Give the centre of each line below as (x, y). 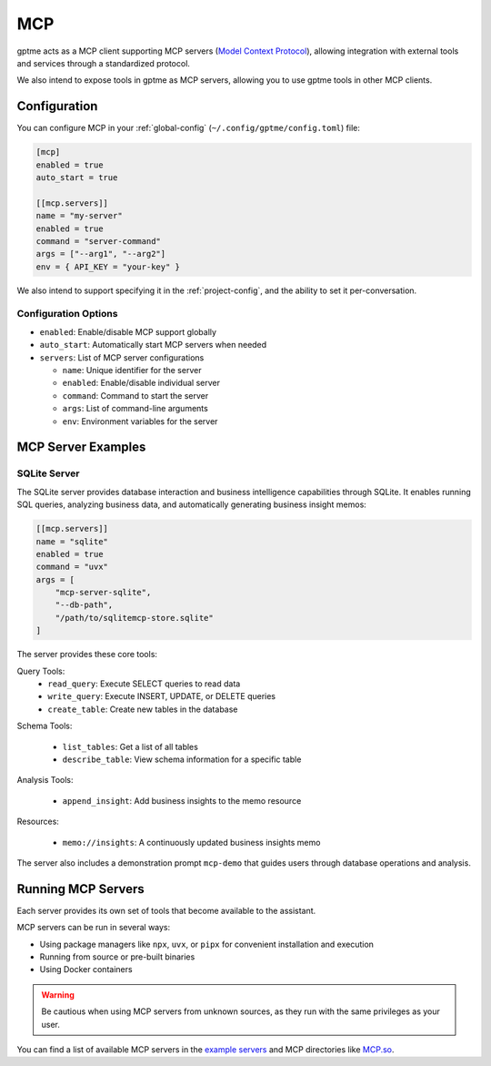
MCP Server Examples (81, 447)
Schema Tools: (45, 726)
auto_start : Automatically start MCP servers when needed (153, 345)
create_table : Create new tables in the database (143, 709)
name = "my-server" (79, 216)
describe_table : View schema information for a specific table (182, 759)
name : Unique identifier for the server (132, 371)
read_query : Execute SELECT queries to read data (144, 684)
